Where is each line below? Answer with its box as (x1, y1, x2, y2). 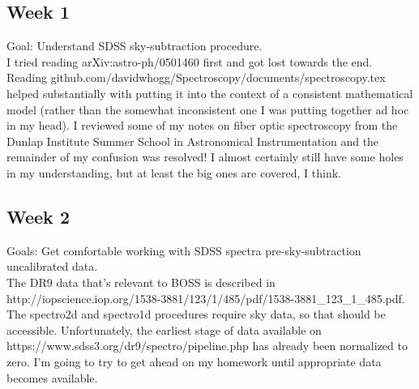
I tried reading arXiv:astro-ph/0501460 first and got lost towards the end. (6, 53, 373, 70)
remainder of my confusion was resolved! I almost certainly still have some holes (6, 148, 404, 165)
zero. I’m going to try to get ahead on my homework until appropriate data (6, 353, 382, 370)
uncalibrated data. (6, 258, 98, 275)
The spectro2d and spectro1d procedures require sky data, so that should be (6, 306, 386, 323)
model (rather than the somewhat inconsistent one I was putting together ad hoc (6, 100, 409, 118)
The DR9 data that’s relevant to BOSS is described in (6, 273, 276, 290)
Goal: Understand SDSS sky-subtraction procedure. (6, 37, 263, 54)
